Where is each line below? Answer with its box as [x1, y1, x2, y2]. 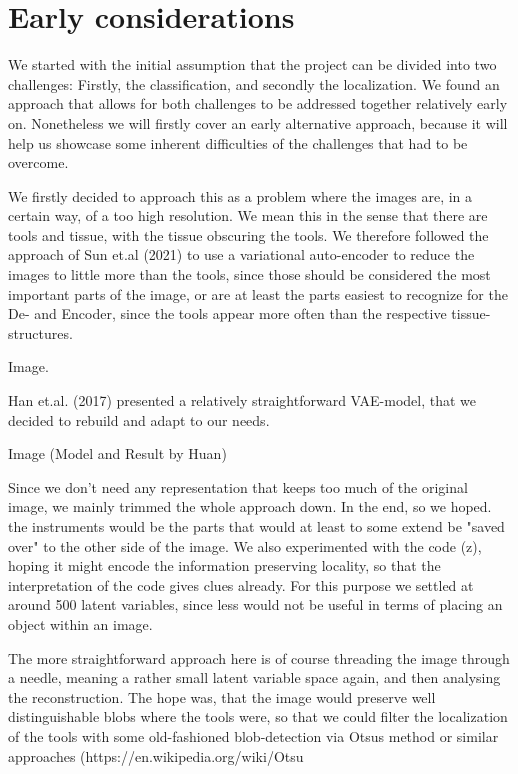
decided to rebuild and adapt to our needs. [8, 409, 270, 430]
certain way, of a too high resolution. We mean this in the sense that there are [8, 205, 488, 226]
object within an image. [8, 613, 153, 634]
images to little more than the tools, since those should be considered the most [8, 264, 491, 285]
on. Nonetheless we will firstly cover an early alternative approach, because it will [8, 112, 508, 133]
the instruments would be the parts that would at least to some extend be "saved [8, 516, 505, 536]
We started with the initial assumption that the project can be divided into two [8, 54, 497, 75]
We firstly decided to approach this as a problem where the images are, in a [8, 185, 473, 206]
